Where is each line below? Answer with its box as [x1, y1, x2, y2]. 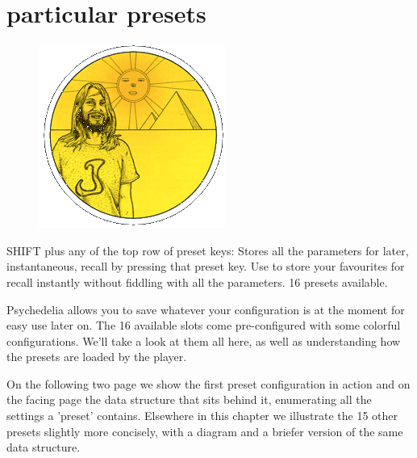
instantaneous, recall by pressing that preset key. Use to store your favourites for [6, 258, 405, 275]
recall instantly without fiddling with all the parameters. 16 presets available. [6, 273, 388, 290]
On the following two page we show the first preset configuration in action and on [6, 375, 411, 392]
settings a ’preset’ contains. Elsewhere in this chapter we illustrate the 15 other [6, 407, 398, 424]
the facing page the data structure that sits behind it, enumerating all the [6, 391, 372, 408]
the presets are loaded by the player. [6, 348, 187, 365]
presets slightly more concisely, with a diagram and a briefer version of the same [6, 422, 403, 439]
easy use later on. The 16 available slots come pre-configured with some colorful [6, 317, 401, 334]
